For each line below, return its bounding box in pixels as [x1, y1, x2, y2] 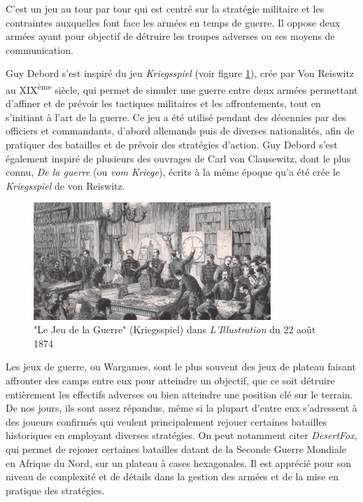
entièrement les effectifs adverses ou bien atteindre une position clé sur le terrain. [6, 386, 353, 401]
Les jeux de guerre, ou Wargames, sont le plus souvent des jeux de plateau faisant [6, 359, 356, 374]
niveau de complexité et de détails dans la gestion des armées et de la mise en [6, 469, 339, 484]
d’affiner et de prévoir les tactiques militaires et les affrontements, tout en [6, 96, 321, 111]
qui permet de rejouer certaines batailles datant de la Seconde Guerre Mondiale [6, 441, 346, 456]
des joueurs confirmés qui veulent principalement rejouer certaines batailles [6, 414, 327, 428]
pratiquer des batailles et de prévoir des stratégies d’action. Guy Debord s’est [6, 137, 338, 151]
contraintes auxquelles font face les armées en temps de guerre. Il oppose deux [6, 15, 341, 29]
